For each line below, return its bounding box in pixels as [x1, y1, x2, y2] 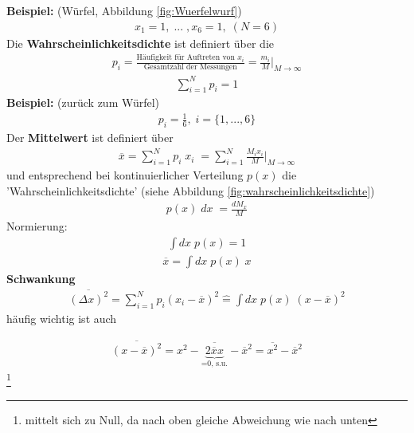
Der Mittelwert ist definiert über [6, 129, 174, 146]
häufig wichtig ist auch [6, 309, 117, 326]
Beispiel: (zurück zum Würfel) [6, 94, 160, 111]
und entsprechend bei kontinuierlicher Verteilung [6, 167, 244, 183]
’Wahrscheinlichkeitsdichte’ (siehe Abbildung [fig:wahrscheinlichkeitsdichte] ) [6, 182, 375, 199]
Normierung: [6, 217, 68, 234]
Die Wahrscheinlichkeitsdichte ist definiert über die [6, 34, 274, 51]
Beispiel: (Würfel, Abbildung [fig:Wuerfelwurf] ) [6, 2, 242, 18]
